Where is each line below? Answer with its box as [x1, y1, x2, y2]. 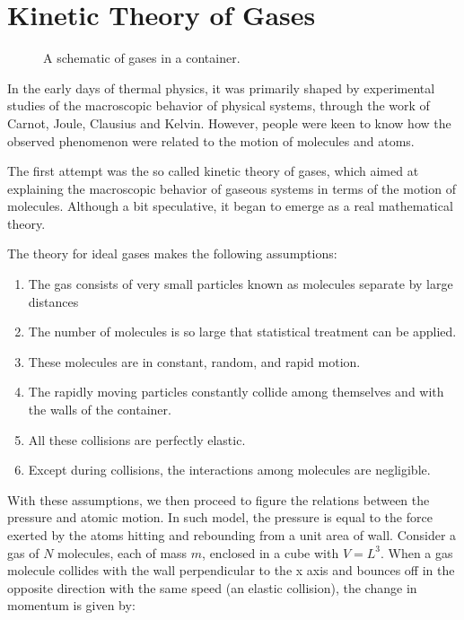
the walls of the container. [28, 400, 171, 419]
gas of [7, 543, 39, 562]
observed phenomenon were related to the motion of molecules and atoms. [7, 131, 415, 150]
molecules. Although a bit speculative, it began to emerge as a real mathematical [7, 196, 453, 215]
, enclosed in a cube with [202, 543, 339, 562]
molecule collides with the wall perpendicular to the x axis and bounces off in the [7, 561, 455, 580]
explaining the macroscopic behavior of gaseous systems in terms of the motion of [7, 179, 456, 197]
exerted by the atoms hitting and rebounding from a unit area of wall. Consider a [7, 526, 457, 544]
